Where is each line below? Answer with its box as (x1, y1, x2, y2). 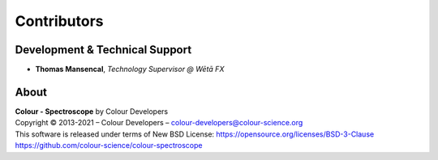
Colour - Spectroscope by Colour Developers (15, 106, 169, 116)
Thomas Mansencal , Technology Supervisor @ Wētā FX (35, 65, 225, 74)
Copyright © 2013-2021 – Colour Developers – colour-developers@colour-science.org (15, 118, 303, 128)
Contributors (15, 12, 105, 30)
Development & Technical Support (15, 43, 192, 57)
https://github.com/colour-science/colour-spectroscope (15, 141, 203, 150)
